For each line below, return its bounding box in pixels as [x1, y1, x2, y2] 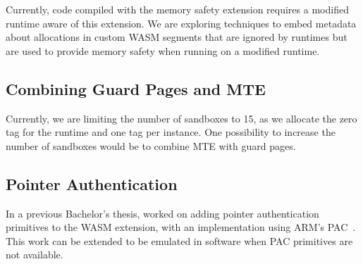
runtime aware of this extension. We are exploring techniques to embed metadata [6, 15, 357, 30]
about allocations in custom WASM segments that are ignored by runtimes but [6, 30, 347, 44]
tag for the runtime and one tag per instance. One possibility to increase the [6, 125, 336, 139]
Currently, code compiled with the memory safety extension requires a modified [6, 2, 349, 16]
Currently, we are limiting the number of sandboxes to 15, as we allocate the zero [6, 111, 357, 125]
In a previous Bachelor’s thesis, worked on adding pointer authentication [6, 206, 319, 220]
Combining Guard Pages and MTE [6, 77, 266, 99]
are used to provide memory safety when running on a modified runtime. [6, 43, 320, 58]
